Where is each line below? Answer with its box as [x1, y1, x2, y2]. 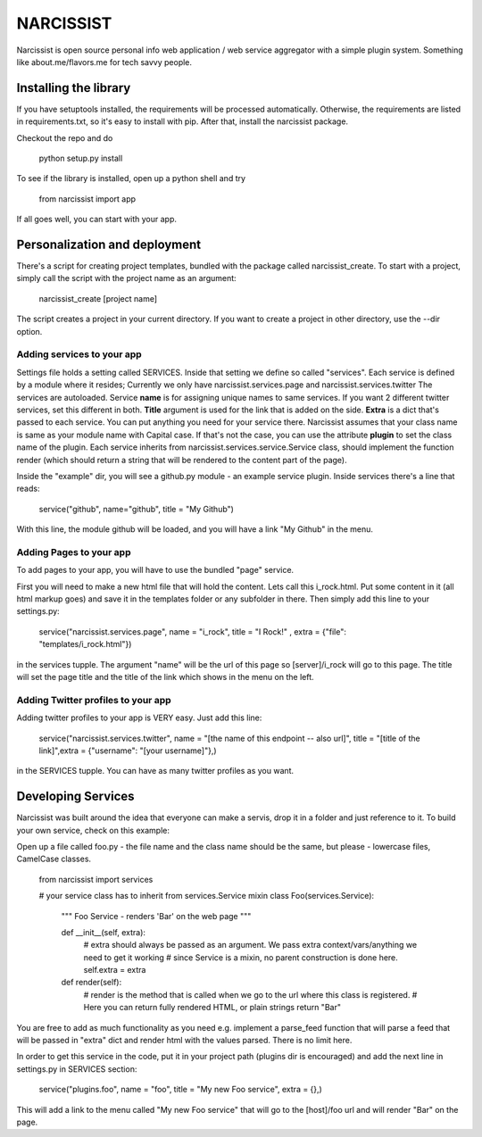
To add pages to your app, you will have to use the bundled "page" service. [16, 565, 295, 576]
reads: [16, 483, 40, 494]
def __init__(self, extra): [61, 926, 146, 937]
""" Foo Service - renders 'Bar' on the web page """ [61, 910, 252, 921]
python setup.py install [38, 153, 123, 164]
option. [16, 326, 43, 336]
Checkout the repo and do [16, 132, 113, 143]
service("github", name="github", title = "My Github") [38, 503, 234, 514]
